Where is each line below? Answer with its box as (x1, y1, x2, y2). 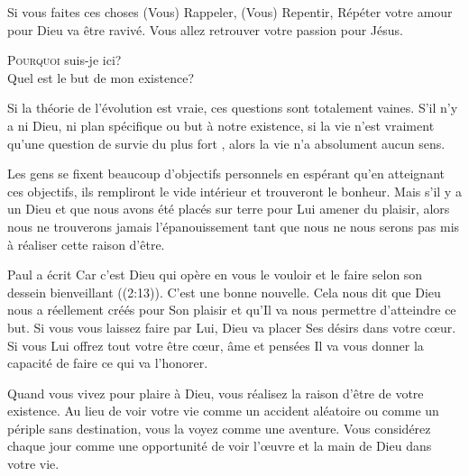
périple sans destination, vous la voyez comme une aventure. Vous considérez (7, 418, 431, 437)
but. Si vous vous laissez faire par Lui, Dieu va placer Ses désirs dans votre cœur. (7, 317, 456, 336)
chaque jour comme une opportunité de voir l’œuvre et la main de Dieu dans (7, 436, 432, 455)
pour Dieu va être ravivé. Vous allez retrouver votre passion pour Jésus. (7, 20, 403, 39)
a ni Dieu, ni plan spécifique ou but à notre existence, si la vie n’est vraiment (7, 115, 435, 134)
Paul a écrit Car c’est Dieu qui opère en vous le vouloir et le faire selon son (7, 265, 423, 284)
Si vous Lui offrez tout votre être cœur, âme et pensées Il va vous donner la (7, 335, 424, 354)
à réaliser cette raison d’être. (7, 234, 165, 253)
